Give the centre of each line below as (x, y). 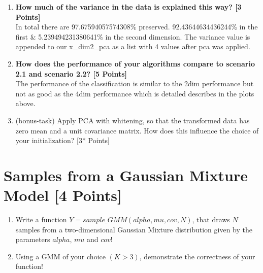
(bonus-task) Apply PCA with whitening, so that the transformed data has (133, 120)
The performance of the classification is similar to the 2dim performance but (135, 83)
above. (25, 103)
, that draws (211, 219)
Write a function (41, 219)
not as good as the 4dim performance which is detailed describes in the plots (135, 93)
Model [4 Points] (63, 195)
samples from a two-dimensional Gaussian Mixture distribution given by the (134, 229)
